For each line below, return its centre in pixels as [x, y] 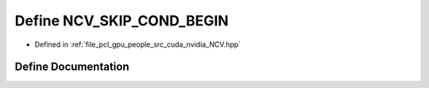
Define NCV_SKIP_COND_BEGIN [122, 21]
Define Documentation [72, 67]
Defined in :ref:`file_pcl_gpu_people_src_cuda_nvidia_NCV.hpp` [138, 44]
